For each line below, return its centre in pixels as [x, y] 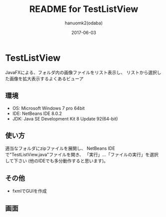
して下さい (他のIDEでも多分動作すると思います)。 [57, 161]
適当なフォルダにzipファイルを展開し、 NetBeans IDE [60, 148]
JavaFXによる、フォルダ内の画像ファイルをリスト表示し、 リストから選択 [81, 72]
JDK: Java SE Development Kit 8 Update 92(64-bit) [65, 118]
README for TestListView [84, 9]
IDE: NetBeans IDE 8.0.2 [37, 113]
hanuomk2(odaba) [84, 23]
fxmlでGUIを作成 [29, 191]
